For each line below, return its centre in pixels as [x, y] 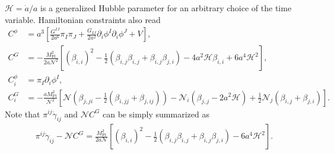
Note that [23, 114]
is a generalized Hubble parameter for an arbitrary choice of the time [166, 8]
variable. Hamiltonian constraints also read [83, 19]
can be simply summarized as [156, 114]
